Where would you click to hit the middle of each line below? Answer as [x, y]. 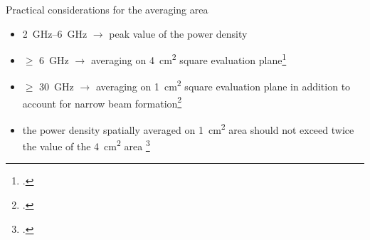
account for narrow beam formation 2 [102, 102]
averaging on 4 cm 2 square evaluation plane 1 [189, 59]
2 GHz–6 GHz [55, 33]
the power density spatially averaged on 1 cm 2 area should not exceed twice [188, 128]
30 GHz [57, 87]
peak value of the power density [178, 33]
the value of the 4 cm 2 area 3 [86, 145]
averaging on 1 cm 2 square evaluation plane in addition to [223, 85]
